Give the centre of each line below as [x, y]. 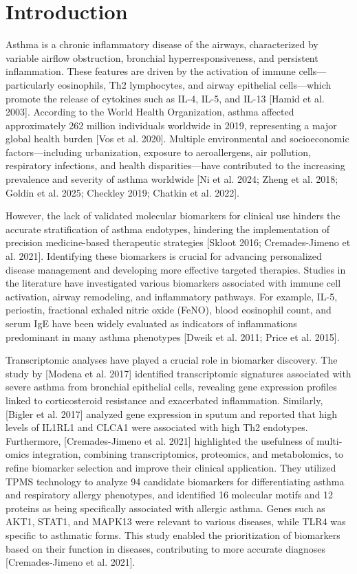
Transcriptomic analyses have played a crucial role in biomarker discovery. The [172, 360]
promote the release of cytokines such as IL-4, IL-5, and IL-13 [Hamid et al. [165, 98]
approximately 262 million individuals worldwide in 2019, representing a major [171, 125]
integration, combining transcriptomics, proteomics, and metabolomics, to [187, 454]
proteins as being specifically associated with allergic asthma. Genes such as [165, 508]
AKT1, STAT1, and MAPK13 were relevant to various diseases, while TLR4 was [176, 521]
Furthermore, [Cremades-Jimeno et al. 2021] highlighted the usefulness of [160, 440]
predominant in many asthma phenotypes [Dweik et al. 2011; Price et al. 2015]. [173, 336]
